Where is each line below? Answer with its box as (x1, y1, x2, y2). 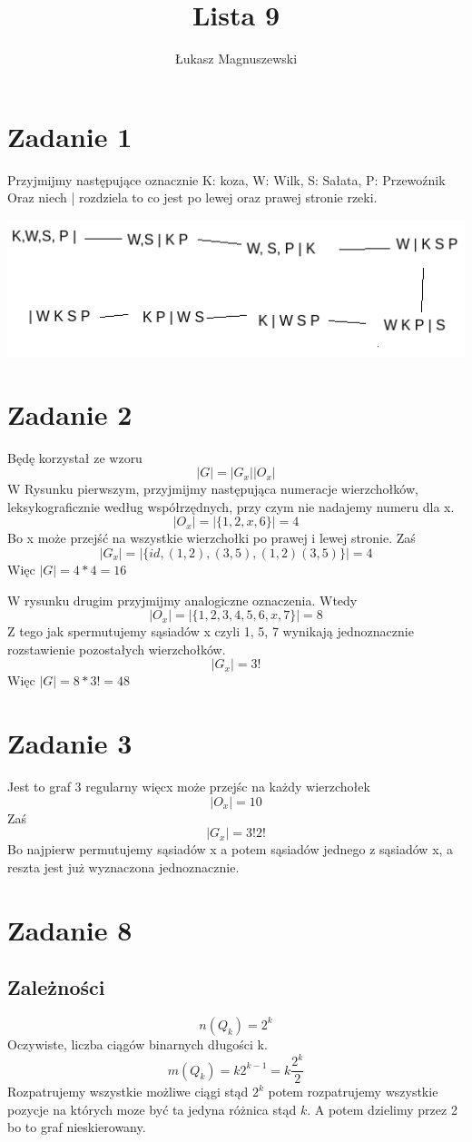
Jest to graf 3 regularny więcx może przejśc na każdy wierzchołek (7, 777, 370, 796)
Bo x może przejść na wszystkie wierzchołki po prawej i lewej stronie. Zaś (7, 528, 416, 547)
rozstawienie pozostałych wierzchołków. (7, 639, 226, 658)
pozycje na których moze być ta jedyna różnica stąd (7, 1099, 297, 1118)
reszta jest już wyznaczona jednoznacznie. (7, 857, 240, 876)
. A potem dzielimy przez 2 (307, 1099, 457, 1118)
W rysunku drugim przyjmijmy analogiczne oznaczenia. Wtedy (7, 590, 358, 609)
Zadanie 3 (7, 724, 133, 762)
